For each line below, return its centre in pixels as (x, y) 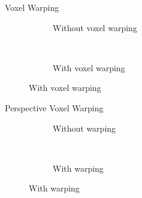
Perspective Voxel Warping (54, 107)
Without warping (84, 128)
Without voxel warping (95, 27)
